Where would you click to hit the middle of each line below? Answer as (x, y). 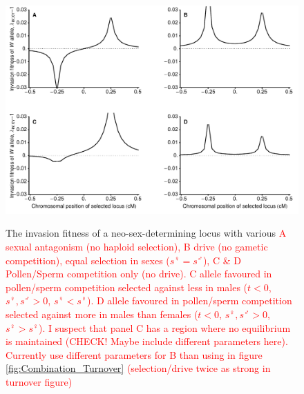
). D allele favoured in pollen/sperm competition (189, 301)
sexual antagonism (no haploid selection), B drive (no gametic (137, 247)
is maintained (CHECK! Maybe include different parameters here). (147, 341)
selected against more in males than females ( (102, 314)
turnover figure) (39, 381)
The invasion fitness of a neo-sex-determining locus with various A (146, 233)
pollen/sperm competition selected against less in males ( (127, 287)
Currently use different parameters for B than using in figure (134, 354)
